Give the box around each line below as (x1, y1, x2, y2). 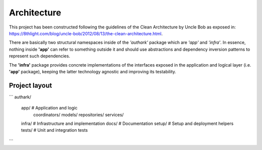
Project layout (9, 81, 52, 89)
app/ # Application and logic (21, 105, 78, 111)
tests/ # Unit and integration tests (21, 127, 88, 133)
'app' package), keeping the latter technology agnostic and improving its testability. (9, 68, 177, 74)
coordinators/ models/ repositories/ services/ (33, 111, 124, 118)
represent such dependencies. (9, 53, 70, 59)
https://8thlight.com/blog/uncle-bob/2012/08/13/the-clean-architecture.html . (9, 30, 163, 36)
